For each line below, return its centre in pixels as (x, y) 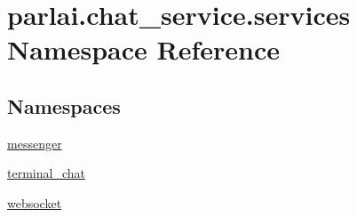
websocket (35, 202)
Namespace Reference (143, 49)
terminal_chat (46, 173)
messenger (35, 143)
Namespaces (64, 105)
